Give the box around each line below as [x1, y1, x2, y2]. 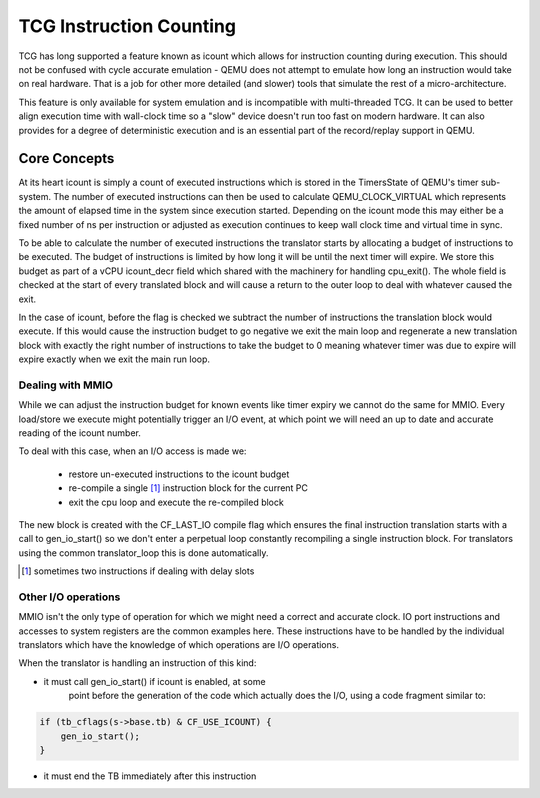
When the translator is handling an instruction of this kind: [18, 657, 257, 669]
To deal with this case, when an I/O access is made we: [18, 445, 247, 457]
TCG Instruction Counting [18, 15, 237, 37]
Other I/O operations [18, 590, 121, 604]
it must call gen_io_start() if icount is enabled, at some [43, 675, 266, 687]
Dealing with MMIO [18, 378, 114, 392]
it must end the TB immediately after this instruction [43, 770, 257, 782]
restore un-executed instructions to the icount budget [68, 468, 290, 480]
